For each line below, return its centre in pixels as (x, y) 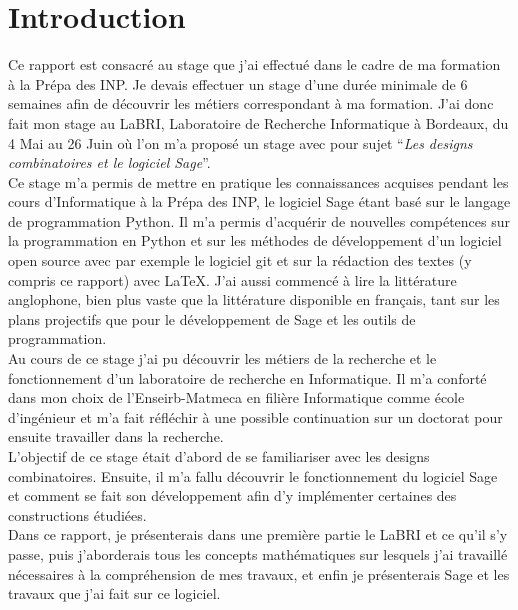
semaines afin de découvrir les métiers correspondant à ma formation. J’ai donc (251, 103)
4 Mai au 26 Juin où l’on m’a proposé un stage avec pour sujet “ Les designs (240, 142)
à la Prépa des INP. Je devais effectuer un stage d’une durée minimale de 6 (238, 83)
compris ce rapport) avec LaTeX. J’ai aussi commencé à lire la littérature (232, 279)
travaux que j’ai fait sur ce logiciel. (114, 593)
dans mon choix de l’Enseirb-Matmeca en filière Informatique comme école (236, 397)
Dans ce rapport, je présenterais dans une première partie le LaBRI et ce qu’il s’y (258, 534)
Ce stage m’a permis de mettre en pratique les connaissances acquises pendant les (258, 181)
